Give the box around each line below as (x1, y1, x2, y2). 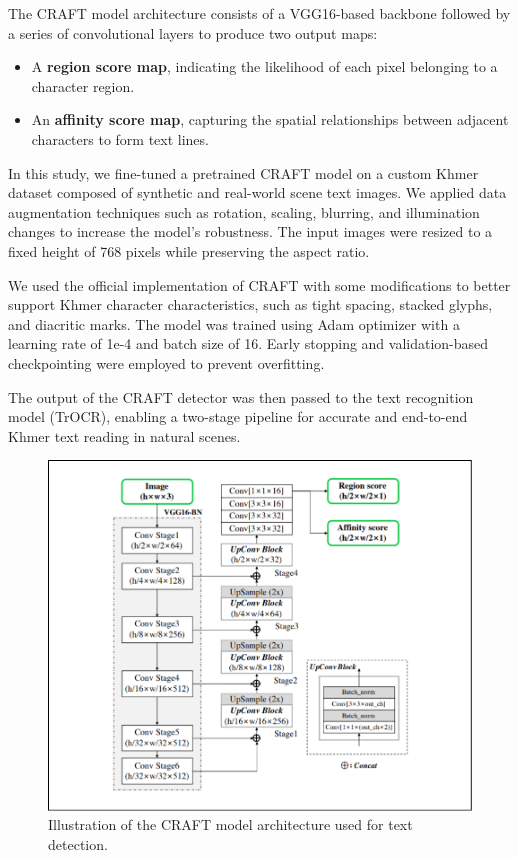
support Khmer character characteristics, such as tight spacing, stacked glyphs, (8, 294, 493, 315)
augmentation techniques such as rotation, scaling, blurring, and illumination (8, 201, 480, 222)
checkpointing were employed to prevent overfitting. (8, 352, 325, 373)
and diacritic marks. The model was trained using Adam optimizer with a (8, 313, 460, 334)
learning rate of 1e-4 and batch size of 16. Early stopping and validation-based (8, 333, 489, 354)
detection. (48, 833, 108, 854)
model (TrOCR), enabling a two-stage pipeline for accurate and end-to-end (8, 406, 468, 427)
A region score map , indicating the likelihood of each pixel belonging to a (31, 56, 498, 77)
